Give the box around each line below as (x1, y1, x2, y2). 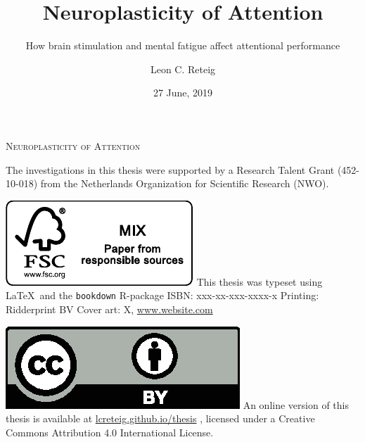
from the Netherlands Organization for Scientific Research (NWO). (40, 176, 329, 191)
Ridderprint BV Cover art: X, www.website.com (6, 301, 213, 316)
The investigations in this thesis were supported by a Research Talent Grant (6, 162, 335, 177)
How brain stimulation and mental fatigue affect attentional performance (25, 38, 340, 53)
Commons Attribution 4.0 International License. (6, 424, 214, 439)
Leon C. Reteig (150, 61, 216, 76)
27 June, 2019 (153, 85, 213, 100)
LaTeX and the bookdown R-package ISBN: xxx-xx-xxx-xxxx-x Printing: (6, 288, 319, 303)
